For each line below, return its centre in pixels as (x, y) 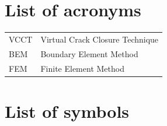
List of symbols (67, 111)
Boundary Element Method (89, 53)
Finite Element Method (82, 68)
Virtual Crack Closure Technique (100, 39)
